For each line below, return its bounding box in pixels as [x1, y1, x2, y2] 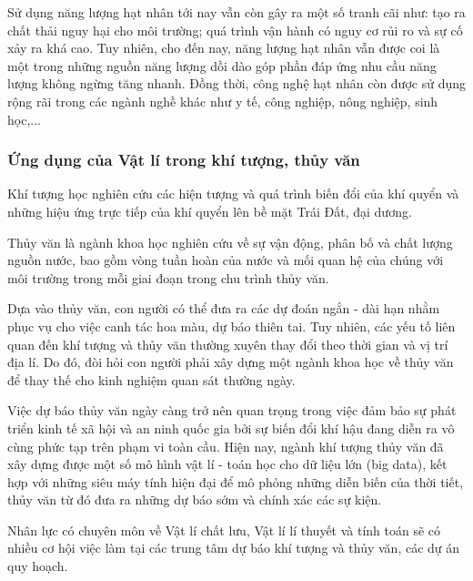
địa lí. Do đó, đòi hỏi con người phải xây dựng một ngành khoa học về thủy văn [7, 352, 454, 372]
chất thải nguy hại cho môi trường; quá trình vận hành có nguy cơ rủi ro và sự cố [7, 20, 463, 39]
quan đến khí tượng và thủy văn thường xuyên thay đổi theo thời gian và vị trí [7, 334, 448, 353]
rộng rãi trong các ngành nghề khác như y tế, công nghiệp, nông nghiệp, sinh [7, 91, 438, 110]
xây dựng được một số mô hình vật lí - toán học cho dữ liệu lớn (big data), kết [7, 454, 448, 474]
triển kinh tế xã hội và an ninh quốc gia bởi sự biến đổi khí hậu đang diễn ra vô [7, 418, 455, 437]
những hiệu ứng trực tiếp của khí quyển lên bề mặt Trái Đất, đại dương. [7, 201, 412, 220]
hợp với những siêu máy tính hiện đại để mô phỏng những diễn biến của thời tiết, [7, 472, 464, 491]
